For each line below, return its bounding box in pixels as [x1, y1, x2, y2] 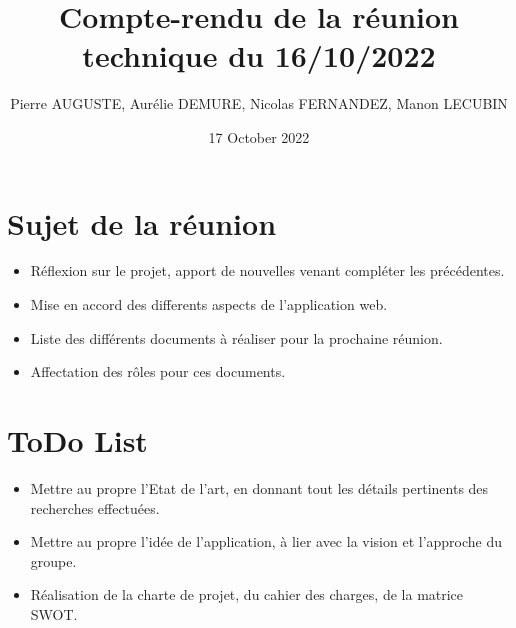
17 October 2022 [208, 126, 310, 147]
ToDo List [7, 420, 148, 460]
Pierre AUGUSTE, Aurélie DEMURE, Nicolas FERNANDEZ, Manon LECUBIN [10, 93, 508, 114]
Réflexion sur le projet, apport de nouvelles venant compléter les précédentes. [30, 260, 505, 281]
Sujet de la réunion [7, 202, 277, 243]
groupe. [30, 550, 77, 571]
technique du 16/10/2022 [82, 35, 436, 76]
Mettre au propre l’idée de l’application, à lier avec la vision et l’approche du [30, 531, 503, 552]
